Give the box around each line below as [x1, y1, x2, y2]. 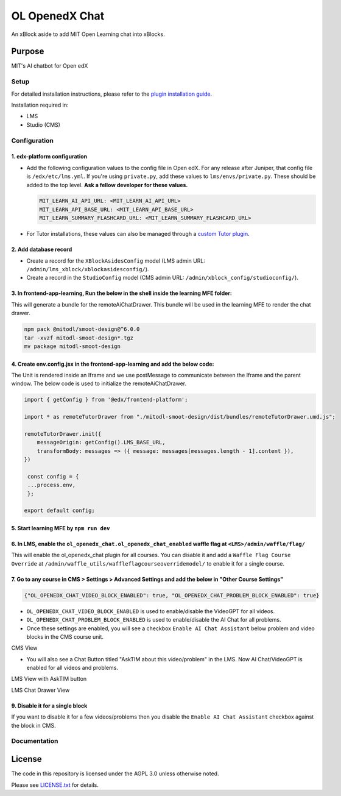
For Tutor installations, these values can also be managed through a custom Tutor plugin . [26, 230, 250, 238]
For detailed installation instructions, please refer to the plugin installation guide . [11, 90, 213, 98]
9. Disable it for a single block [11, 702, 88, 709]
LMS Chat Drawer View [11, 686, 70, 694]
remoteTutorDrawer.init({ [24, 430, 102, 437]
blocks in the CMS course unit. [26, 633, 104, 640]
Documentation [11, 737, 58, 745]
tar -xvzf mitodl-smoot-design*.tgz [24, 334, 134, 341]
